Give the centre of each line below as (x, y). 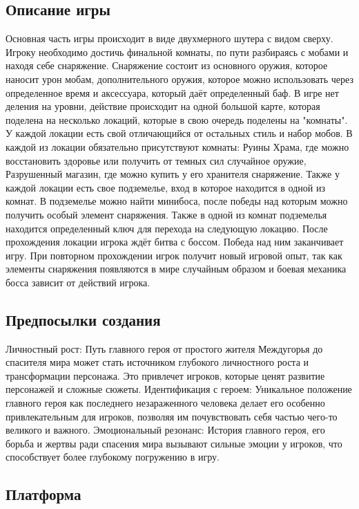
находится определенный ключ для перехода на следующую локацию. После (167, 228)
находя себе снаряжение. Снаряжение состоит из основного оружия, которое (167, 65)
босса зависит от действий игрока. (78, 282)
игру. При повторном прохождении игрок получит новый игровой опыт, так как (174, 255)
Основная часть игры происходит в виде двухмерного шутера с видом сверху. (169, 38)
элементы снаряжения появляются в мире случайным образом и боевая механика (176, 269)
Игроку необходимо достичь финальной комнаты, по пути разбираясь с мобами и (177, 52)
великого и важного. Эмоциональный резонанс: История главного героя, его (165, 430)
